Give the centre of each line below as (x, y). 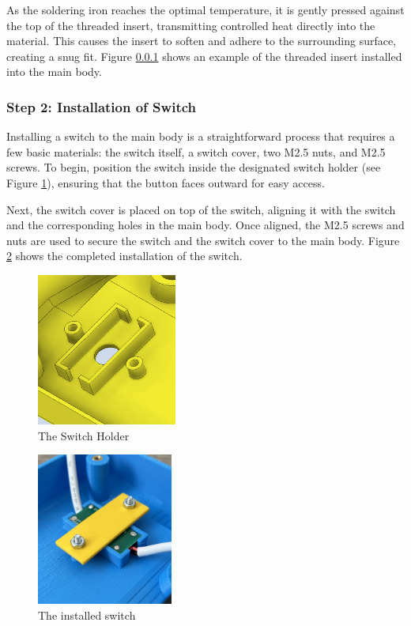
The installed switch (87, 615)
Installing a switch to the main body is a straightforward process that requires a (201, 136)
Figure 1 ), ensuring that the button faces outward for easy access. (166, 182)
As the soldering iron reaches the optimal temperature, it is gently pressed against (205, 9)
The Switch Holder (84, 435)
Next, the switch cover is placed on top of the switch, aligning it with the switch (201, 209)
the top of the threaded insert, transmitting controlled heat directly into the (191, 25)
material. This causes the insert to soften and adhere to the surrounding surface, (202, 41)
